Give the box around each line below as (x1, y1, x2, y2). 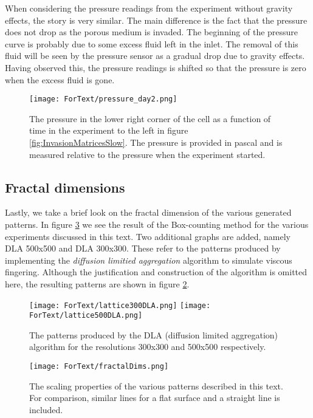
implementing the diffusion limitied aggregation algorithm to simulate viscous (5, 253, 292, 266)
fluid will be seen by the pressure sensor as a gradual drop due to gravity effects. (5, 49, 305, 62)
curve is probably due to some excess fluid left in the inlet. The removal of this (5, 37, 298, 50)
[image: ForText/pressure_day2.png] (29, 95, 177, 104)
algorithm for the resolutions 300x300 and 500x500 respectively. (29, 340, 266, 353)
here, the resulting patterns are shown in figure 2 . (5, 277, 190, 290)
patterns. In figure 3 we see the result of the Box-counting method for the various (5, 218, 309, 230)
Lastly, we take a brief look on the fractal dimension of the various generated (5, 206, 292, 219)
